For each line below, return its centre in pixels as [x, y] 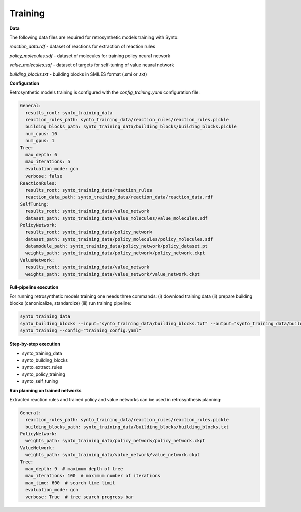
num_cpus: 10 [41, 134]
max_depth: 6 [41, 155]
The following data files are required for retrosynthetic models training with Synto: [94, 37]
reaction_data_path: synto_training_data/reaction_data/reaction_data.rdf [119, 197]
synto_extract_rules [42, 367]
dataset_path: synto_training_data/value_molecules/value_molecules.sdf [117, 218]
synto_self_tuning [40, 381]
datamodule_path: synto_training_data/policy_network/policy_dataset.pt [117, 246]
